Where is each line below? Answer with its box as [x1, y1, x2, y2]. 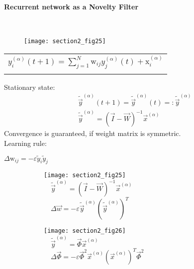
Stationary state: [4, 81, 55, 92]
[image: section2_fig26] [44, 227, 126, 235]
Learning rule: [4, 137, 47, 148]
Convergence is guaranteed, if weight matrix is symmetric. [4, 128, 181, 138]
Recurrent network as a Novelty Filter [4, 1, 139, 11]
